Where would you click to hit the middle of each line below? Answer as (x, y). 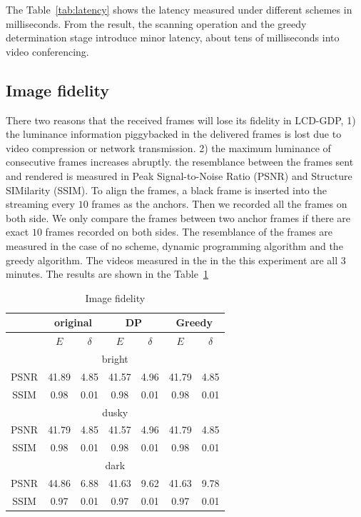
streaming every (40, 204)
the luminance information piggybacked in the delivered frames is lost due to (174, 134)
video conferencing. (47, 51)
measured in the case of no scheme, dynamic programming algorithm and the (174, 245)
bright (115, 358)
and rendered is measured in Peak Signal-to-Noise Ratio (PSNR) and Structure (179, 175)
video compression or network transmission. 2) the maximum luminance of (168, 147)
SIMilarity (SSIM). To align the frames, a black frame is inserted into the (166, 190)
